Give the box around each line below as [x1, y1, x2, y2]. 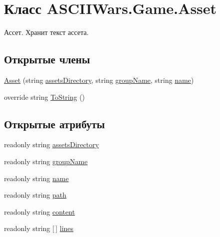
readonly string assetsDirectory [4, 139, 99, 150]
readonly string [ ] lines [4, 223, 74, 234]
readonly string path [4, 190, 67, 200]
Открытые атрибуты [4, 116, 105, 131]
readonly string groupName [4, 156, 88, 166]
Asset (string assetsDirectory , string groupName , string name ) [4, 74, 194, 85]
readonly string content [4, 206, 75, 217]
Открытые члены [4, 51, 90, 67]
